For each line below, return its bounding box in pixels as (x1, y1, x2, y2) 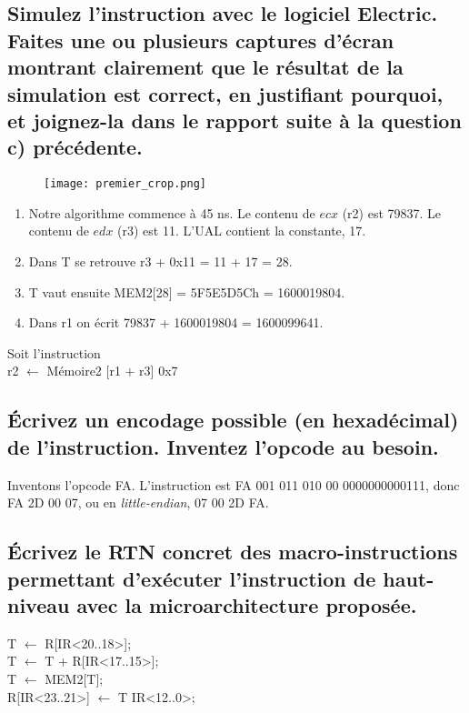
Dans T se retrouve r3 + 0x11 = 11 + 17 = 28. (28, 252, 293, 270)
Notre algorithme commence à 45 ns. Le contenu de (28, 203, 315, 222)
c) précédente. (7, 133, 143, 161)
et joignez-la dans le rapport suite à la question (7, 105, 462, 134)
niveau (7, 590, 70, 618)
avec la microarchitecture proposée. (76, 590, 417, 618)
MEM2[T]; (45, 668, 104, 688)
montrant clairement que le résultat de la (7, 53, 404, 81)
